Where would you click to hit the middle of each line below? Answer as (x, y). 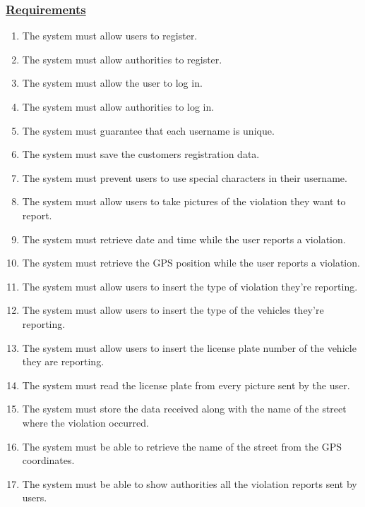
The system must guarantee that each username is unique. (148, 130)
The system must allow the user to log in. (112, 83)
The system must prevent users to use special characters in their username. (185, 177)
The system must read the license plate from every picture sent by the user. (186, 385)
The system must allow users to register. (110, 36)
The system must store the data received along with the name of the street (184, 409)
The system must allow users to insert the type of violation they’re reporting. (190, 286)
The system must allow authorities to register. (122, 59)
